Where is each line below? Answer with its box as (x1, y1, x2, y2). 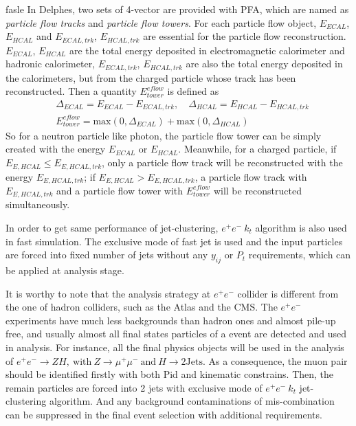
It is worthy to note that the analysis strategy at (5, 286, 211, 300)
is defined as (167, 84, 219, 98)
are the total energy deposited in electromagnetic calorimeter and (69, 43, 345, 57)
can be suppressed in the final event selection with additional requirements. (5, 407, 322, 421)
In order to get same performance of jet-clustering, (5, 221, 219, 235)
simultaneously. (5, 197, 70, 212)
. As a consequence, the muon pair (202, 353, 348, 368)
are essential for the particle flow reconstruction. (143, 29, 346, 43)
